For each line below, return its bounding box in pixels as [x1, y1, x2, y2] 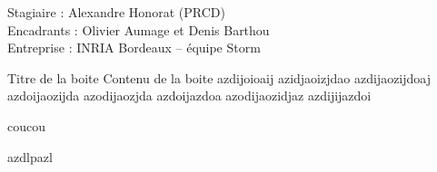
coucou [7, 116, 45, 135]
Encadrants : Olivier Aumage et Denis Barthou [7, 20, 270, 39]
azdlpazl [7, 147, 53, 166]
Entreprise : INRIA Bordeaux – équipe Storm [7, 38, 261, 57]
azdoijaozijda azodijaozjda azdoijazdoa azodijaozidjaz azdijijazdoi [7, 86, 372, 105]
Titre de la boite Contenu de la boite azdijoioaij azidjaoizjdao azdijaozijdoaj [7, 68, 431, 87]
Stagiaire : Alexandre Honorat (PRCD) [7, 3, 225, 21]
